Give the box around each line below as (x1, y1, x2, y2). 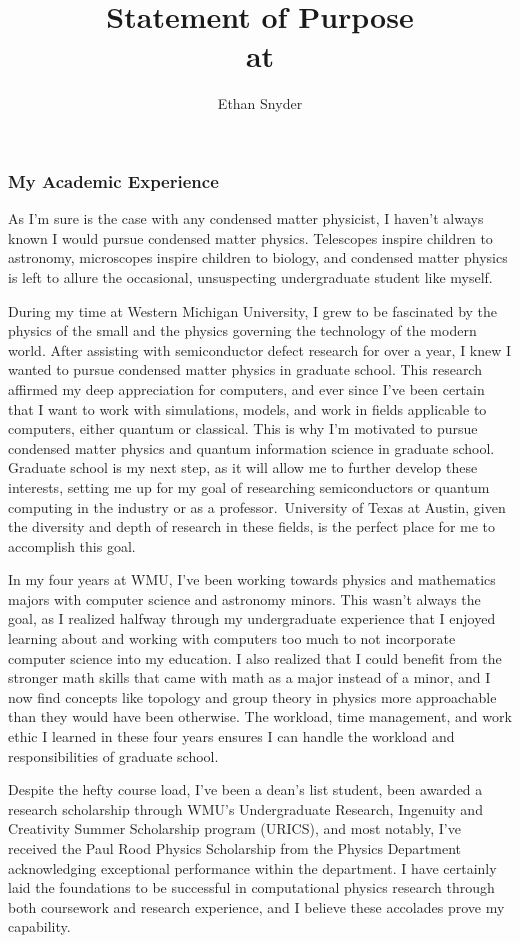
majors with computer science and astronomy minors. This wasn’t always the (8, 588, 481, 609)
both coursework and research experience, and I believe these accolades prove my (8, 896, 505, 917)
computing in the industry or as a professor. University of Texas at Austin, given (8, 496, 506, 517)
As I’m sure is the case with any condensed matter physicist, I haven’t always (8, 208, 484, 229)
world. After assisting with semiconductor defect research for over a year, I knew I (8, 339, 512, 360)
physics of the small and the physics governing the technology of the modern (8, 320, 477, 341)
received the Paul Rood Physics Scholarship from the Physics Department (8, 838, 462, 859)
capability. (8, 916, 71, 937)
